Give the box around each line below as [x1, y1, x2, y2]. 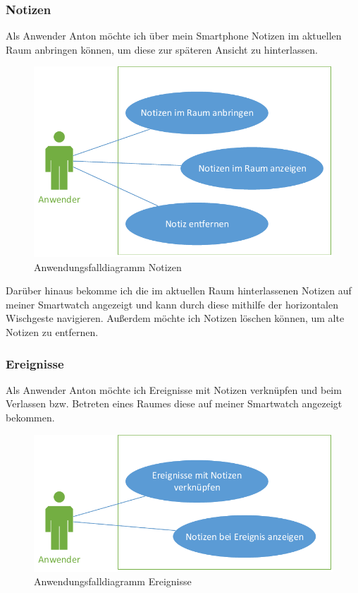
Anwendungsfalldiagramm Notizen [34, 259, 182, 274]
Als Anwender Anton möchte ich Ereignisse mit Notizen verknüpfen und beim [6, 382, 342, 397]
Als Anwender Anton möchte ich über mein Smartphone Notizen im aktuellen [6, 28, 342, 43]
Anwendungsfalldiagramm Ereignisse [34, 574, 192, 589]
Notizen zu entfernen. [6, 325, 99, 340]
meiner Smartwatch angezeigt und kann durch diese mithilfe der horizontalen [6, 296, 339, 311]
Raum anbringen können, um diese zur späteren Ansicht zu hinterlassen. [6, 42, 318, 56]
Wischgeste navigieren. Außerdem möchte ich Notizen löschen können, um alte [6, 311, 345, 325]
